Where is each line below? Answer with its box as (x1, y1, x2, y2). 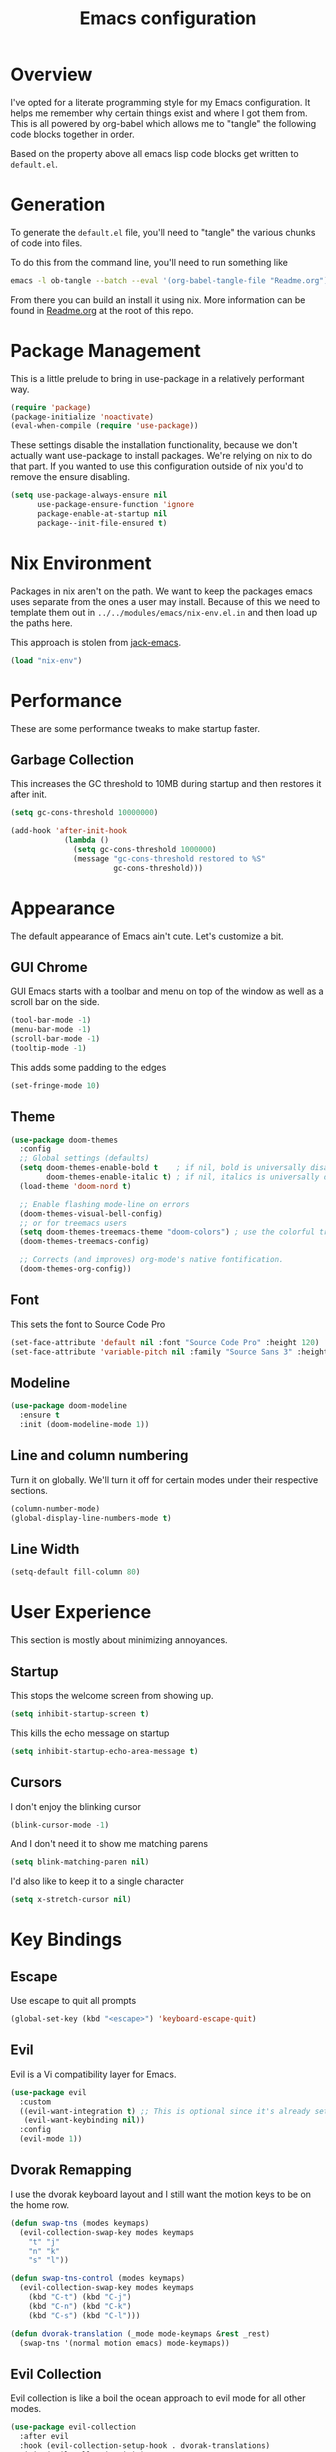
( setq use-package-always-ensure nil (10, 490, 168, 501)
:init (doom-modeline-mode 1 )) (19, 1420, 150, 1430)
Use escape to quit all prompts (10, 1995, 137, 2007)
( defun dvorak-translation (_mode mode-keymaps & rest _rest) (10, 2328, 271, 2339)
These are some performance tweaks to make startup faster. (10, 722, 261, 734)
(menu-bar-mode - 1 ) (10, 1025, 92, 1035)
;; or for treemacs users (19, 1218, 128, 1228)
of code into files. (10, 237, 83, 249)
